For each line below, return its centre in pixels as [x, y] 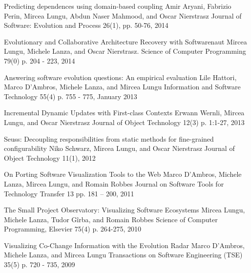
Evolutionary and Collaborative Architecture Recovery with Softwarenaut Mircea [125, 41]
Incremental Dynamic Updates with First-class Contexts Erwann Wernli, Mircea [124, 113]
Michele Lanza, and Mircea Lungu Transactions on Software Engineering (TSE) [123, 255]
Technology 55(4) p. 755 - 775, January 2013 [71, 96]
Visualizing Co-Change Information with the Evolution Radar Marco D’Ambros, [124, 245]
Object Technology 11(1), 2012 [50, 157]
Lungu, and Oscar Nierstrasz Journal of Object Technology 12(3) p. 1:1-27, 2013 [124, 122]
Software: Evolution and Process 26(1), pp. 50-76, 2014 [86, 25]
